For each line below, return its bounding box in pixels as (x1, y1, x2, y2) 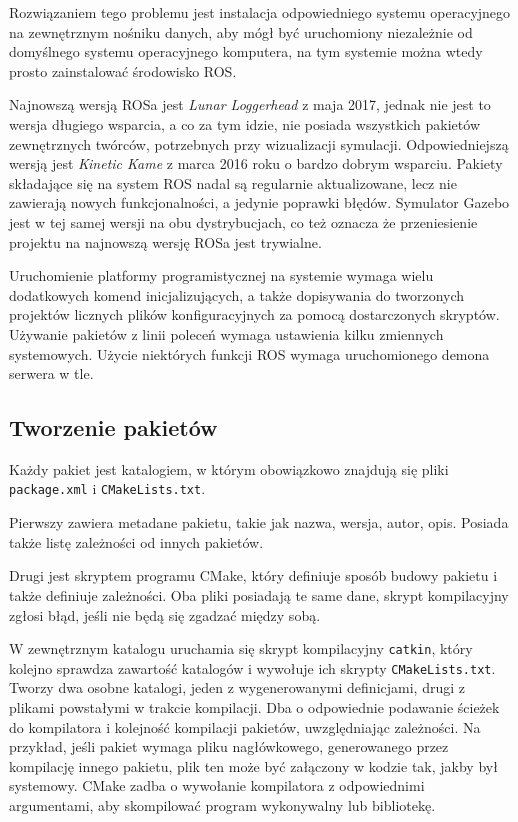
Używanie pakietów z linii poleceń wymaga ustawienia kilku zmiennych (9, 323, 444, 344)
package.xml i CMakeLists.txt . (9, 478, 206, 499)
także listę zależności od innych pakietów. (9, 531, 264, 552)
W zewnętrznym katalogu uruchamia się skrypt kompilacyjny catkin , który (9, 638, 473, 659)
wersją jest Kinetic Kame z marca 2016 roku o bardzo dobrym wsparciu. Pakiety (9, 153, 503, 174)
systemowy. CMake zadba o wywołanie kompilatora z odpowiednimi (9, 775, 425, 796)
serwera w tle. (9, 363, 94, 384)
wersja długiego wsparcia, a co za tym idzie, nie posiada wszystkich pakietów (9, 113, 481, 134)
